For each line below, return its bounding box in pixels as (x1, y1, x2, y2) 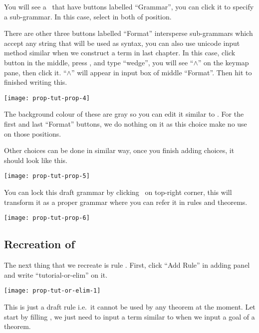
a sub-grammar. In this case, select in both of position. (4, 11, 172, 21)
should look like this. (4, 155, 67, 165)
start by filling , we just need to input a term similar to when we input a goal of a (4, 311, 255, 322)
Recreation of (4, 236, 75, 252)
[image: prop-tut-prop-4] (4, 94, 90, 102)
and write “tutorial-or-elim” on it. (4, 269, 108, 280)
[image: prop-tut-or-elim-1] (4, 287, 101, 295)
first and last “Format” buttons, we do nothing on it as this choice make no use (4, 119, 247, 129)
